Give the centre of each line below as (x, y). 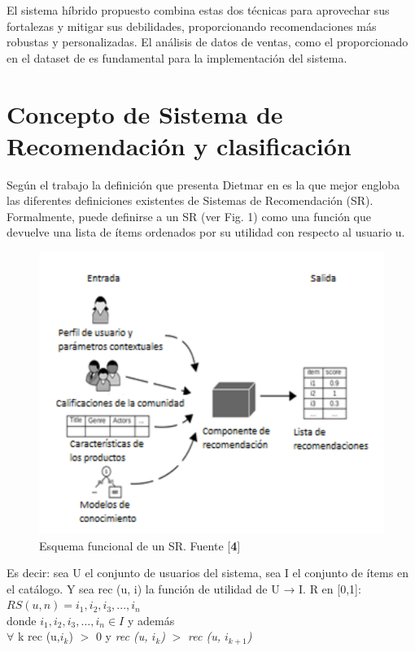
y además (151, 620)
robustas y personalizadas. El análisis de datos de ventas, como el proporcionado (207, 42)
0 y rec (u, (122, 636)
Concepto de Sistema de (145, 113)
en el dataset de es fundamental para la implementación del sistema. (177, 57)
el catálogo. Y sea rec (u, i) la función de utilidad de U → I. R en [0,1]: (184, 588)
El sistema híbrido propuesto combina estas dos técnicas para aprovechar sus (198, 10)
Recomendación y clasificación (179, 145)
